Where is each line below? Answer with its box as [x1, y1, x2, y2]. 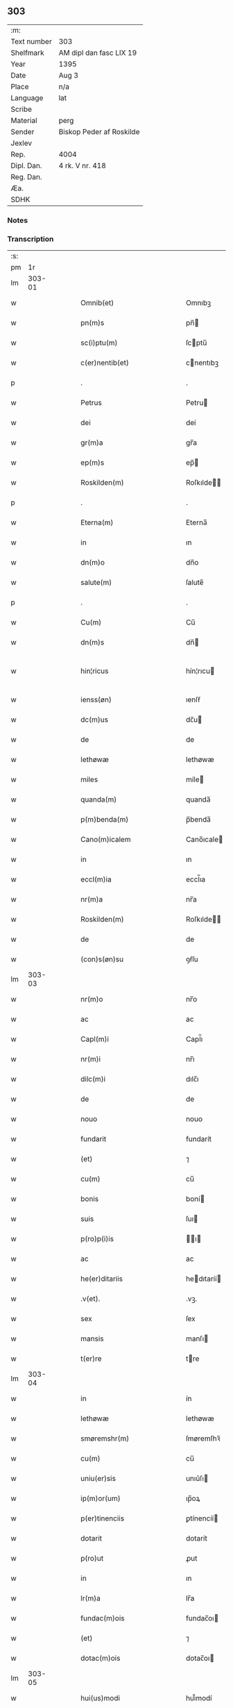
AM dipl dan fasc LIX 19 [58, 48, 137, 58]
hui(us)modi [80, 1693, 120, 1703]
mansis [80, 1334, 104, 1343]
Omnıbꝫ [186, 298, 212, 308]
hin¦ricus [80, 666, 109, 676]
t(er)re [80, 1354, 102, 1363]
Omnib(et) [80, 298, 114, 308]
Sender [10, 126, 35, 136]
